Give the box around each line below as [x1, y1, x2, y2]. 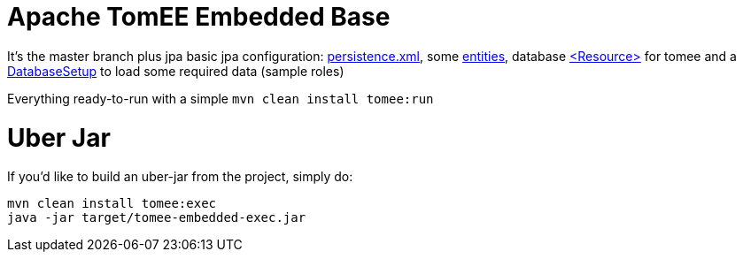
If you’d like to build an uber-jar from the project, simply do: [7, 169, 353, 185]
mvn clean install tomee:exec [7, 196, 217, 211]
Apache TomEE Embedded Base [7, 2, 391, 32]
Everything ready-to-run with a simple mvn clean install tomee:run [7, 90, 434, 106]
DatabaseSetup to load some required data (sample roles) [7, 63, 344, 79]
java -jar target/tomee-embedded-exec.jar [7, 210, 306, 225]
